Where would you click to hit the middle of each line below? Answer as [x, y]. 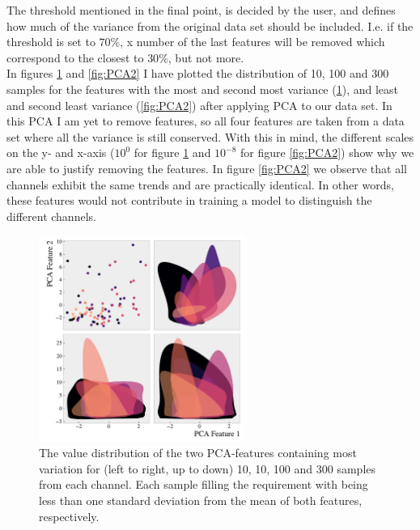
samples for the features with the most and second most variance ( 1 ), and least [203, 89]
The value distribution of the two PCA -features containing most [198, 453]
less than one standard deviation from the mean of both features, [201, 500]
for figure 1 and [172, 153]
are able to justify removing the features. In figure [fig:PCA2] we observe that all [207, 168]
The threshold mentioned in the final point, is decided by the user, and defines [201, 10]
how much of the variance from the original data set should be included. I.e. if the [210, 25]
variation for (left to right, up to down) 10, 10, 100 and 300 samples [208, 468]
